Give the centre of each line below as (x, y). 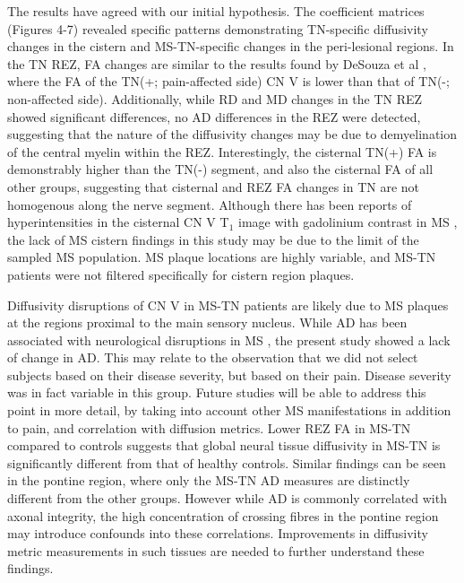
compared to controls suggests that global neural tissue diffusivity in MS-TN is (224, 445)
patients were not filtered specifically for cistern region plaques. (181, 274)
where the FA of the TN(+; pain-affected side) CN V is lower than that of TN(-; (228, 81)
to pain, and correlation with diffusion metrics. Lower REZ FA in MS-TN (209, 427)
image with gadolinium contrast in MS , (348, 222)
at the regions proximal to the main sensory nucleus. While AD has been (207, 322)
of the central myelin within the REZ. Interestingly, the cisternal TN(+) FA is (222, 151)
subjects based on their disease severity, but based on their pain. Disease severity (229, 374)
